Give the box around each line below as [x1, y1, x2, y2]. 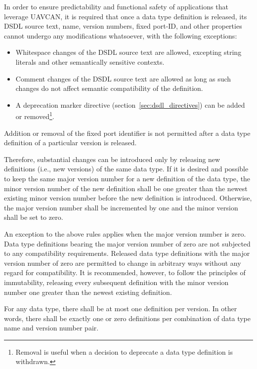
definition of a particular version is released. [4, 137, 137, 148]
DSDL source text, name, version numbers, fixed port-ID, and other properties [4, 21, 242, 31]
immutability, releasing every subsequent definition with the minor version [4, 277, 229, 287]
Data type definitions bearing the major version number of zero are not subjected [4, 238, 251, 248]
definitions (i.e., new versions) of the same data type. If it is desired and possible [4, 164, 249, 174]
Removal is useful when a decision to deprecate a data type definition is [15, 346, 233, 357]
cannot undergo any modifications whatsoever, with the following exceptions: [4, 30, 237, 41]
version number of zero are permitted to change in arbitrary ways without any [4, 257, 241, 268]
